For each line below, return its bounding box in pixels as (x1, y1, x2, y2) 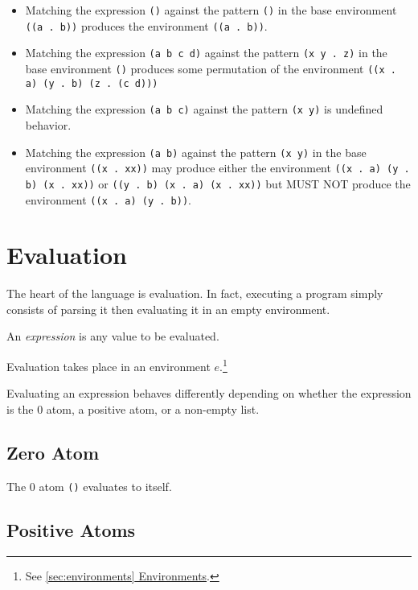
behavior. (25, 116, 72, 133)
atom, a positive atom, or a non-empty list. (46, 400, 260, 417)
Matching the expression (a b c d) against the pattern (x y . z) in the (25, 44, 387, 61)
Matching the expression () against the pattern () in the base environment (25, 2, 397, 18)
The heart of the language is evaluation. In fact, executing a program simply (6, 285, 383, 302)
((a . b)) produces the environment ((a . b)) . (25, 17, 268, 34)
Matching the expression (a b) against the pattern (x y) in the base (25, 143, 367, 160)
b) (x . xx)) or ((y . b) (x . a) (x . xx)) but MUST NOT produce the (25, 175, 411, 192)
